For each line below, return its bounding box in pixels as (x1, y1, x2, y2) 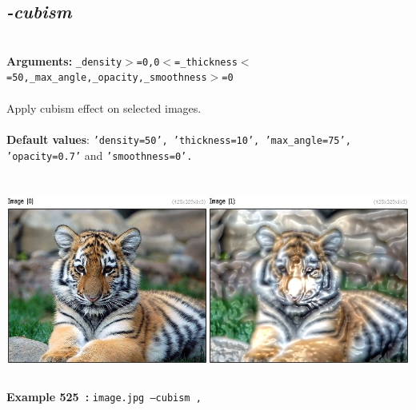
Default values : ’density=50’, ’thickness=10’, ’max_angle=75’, (6, 130, 351, 147)
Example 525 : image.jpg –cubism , (6, 388, 202, 405)
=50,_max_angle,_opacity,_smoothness (6, 72, 207, 84)
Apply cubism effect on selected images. (6, 99, 202, 116)
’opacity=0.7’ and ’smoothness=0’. (6, 146, 193, 163)
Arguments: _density (6, 52, 122, 69)
